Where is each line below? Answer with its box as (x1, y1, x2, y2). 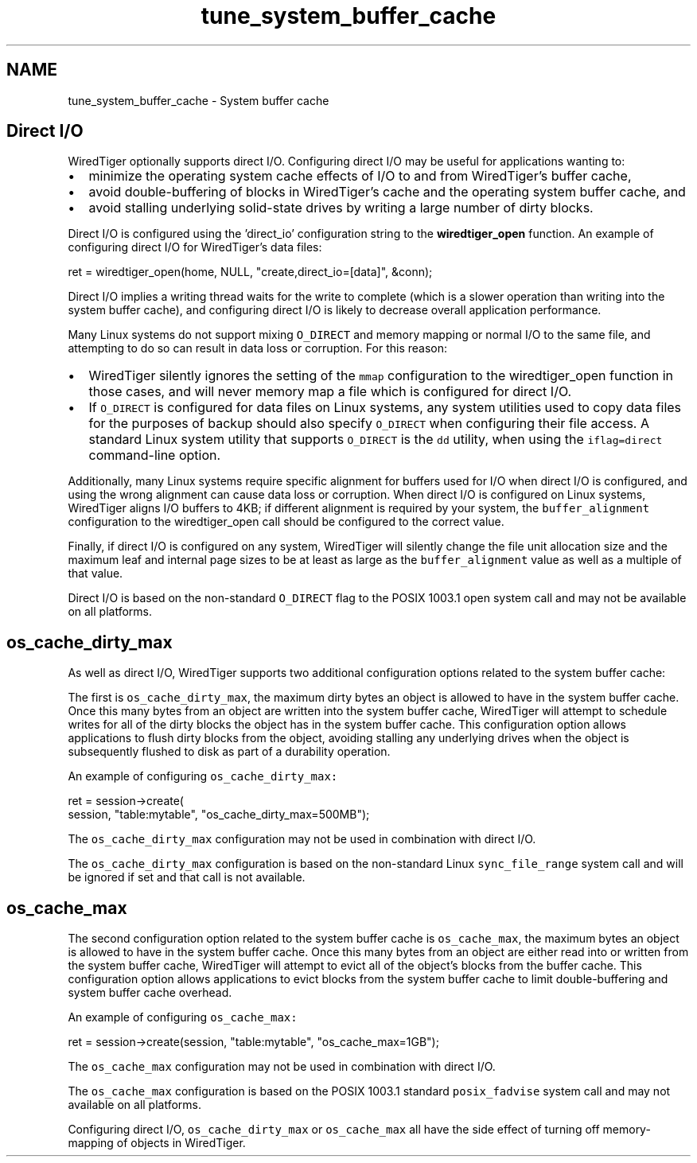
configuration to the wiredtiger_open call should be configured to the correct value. (68, 515, 504, 529)
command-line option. (88, 447, 221, 464)
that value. (68, 566, 123, 581)
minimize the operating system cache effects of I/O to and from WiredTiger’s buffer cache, (88, 168, 632, 185)
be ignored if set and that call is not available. (68, 870, 306, 885)
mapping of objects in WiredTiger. (68, 1136, 246, 1150)
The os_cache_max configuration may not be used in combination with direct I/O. (68, 1060, 496, 1074)
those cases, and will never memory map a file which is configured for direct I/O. (88, 383, 572, 400)
